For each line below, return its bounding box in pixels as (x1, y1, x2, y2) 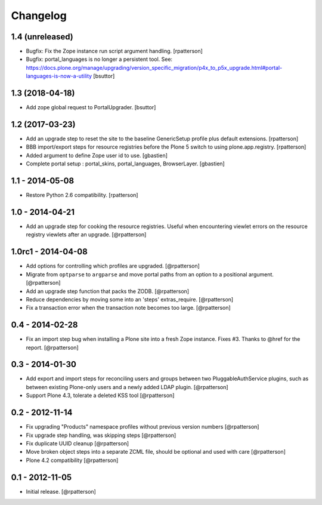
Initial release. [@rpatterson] (26, 488, 97, 495)
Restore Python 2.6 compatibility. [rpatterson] (26, 192, 138, 199)
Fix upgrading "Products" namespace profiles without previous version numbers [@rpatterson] (26, 423, 259, 430)
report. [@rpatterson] (26, 344, 79, 351)
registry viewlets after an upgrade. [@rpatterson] (26, 231, 147, 238)
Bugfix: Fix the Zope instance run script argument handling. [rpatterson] (26, 48, 203, 55)
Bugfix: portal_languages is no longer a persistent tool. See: (26, 56, 173, 63)
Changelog (11, 9, 67, 22)
